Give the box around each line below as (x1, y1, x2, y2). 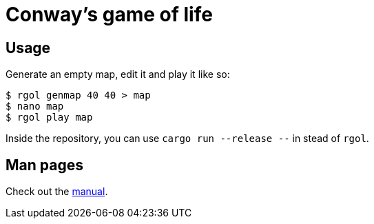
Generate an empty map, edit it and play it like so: (6, 68, 230, 81)
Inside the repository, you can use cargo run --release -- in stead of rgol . (6, 132, 369, 145)
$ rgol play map (6, 112, 93, 123)
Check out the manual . (6, 185, 108, 198)
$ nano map (6, 101, 64, 112)
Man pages (6, 156, 83, 174)
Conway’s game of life (6, 3, 213, 26)
